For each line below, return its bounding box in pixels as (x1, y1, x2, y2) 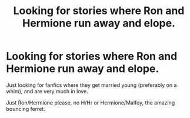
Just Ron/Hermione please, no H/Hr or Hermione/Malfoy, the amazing (6, 99, 175, 106)
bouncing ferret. (6, 105, 45, 112)
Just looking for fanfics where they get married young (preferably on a (6, 81, 177, 89)
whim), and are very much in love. (6, 87, 88, 95)
